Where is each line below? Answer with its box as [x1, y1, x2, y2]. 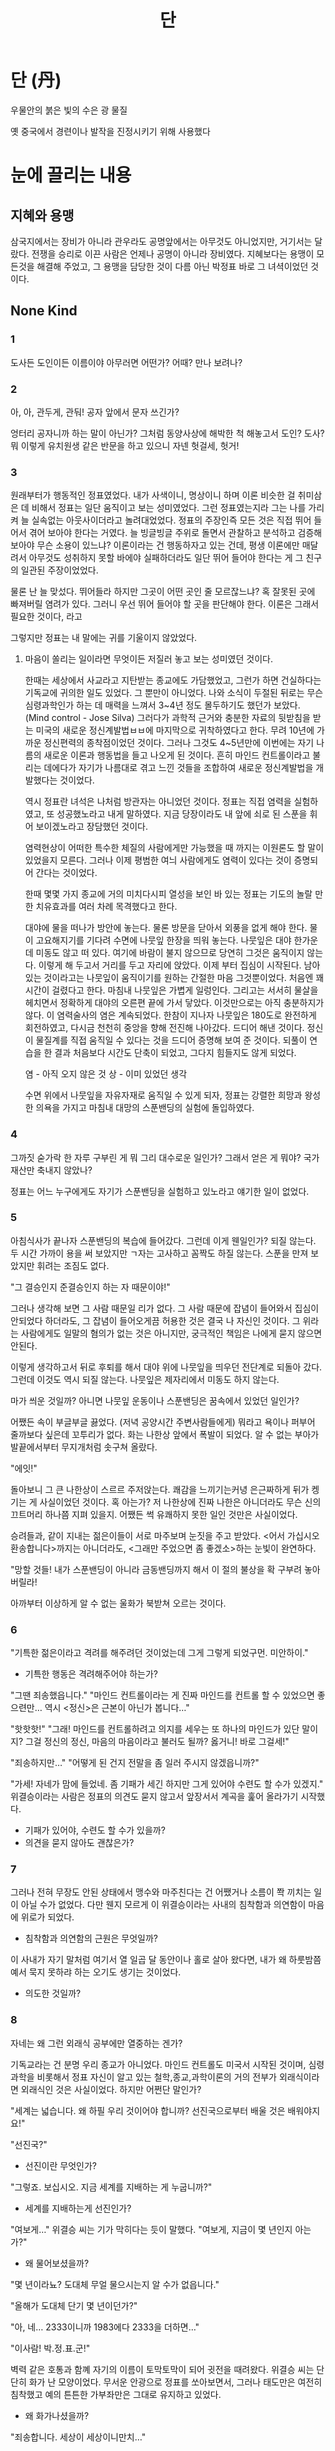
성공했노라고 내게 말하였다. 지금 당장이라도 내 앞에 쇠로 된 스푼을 [56, 808, 308, 820]
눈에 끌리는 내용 [10, 164, 132, 187]
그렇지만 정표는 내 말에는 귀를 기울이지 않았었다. [10, 632, 198, 644]
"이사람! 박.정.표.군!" [10, 2342, 91, 2354]
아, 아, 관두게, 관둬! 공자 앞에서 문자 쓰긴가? [10, 406, 180, 418]
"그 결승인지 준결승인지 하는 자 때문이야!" [10, 1281, 171, 1293]
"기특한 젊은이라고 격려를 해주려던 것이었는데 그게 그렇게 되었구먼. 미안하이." [10, 1647, 309, 1659]
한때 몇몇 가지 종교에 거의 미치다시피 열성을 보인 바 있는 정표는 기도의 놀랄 [24, 888, 313, 900]
